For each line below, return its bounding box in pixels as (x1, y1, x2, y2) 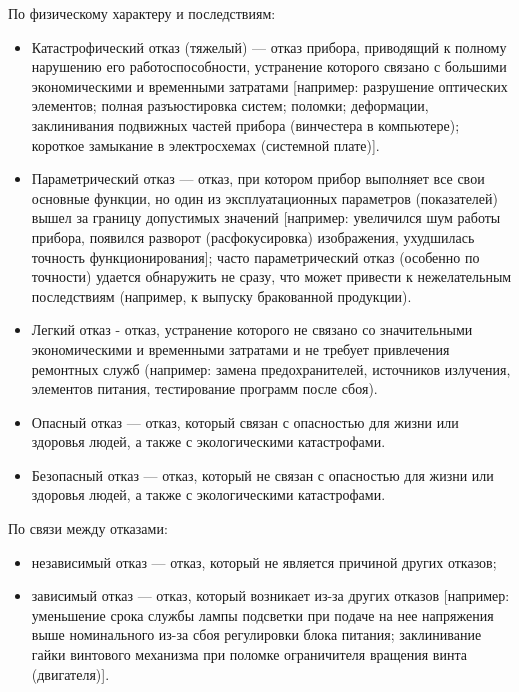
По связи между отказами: (8, 518, 168, 539)
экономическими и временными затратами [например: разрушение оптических (31, 75, 508, 96)
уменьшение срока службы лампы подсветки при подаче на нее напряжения (31, 604, 494, 625)
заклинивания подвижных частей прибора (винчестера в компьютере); (31, 114, 460, 135)
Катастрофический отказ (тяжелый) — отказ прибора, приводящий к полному (31, 36, 507, 57)
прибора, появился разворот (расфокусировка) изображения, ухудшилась (31, 226, 475, 247)
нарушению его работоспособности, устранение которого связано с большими (31, 56, 507, 77)
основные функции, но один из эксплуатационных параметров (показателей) (31, 187, 498, 208)
